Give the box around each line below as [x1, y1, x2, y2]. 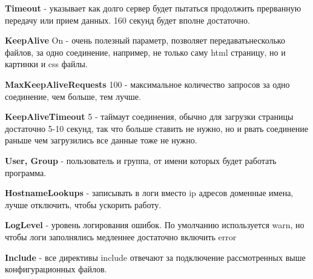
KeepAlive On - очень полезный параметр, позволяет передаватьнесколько [5, 34, 285, 47]
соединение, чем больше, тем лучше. [5, 90, 141, 102]
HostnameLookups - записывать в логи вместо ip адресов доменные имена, [5, 186, 294, 199]
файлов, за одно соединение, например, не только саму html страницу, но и [5, 45, 286, 58]
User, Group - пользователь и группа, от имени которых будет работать [5, 154, 277, 166]
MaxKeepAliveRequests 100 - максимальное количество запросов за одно [5, 77, 290, 90]
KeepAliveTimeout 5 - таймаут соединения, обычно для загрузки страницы [5, 110, 294, 123]
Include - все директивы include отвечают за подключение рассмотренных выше [5, 251, 306, 263]
